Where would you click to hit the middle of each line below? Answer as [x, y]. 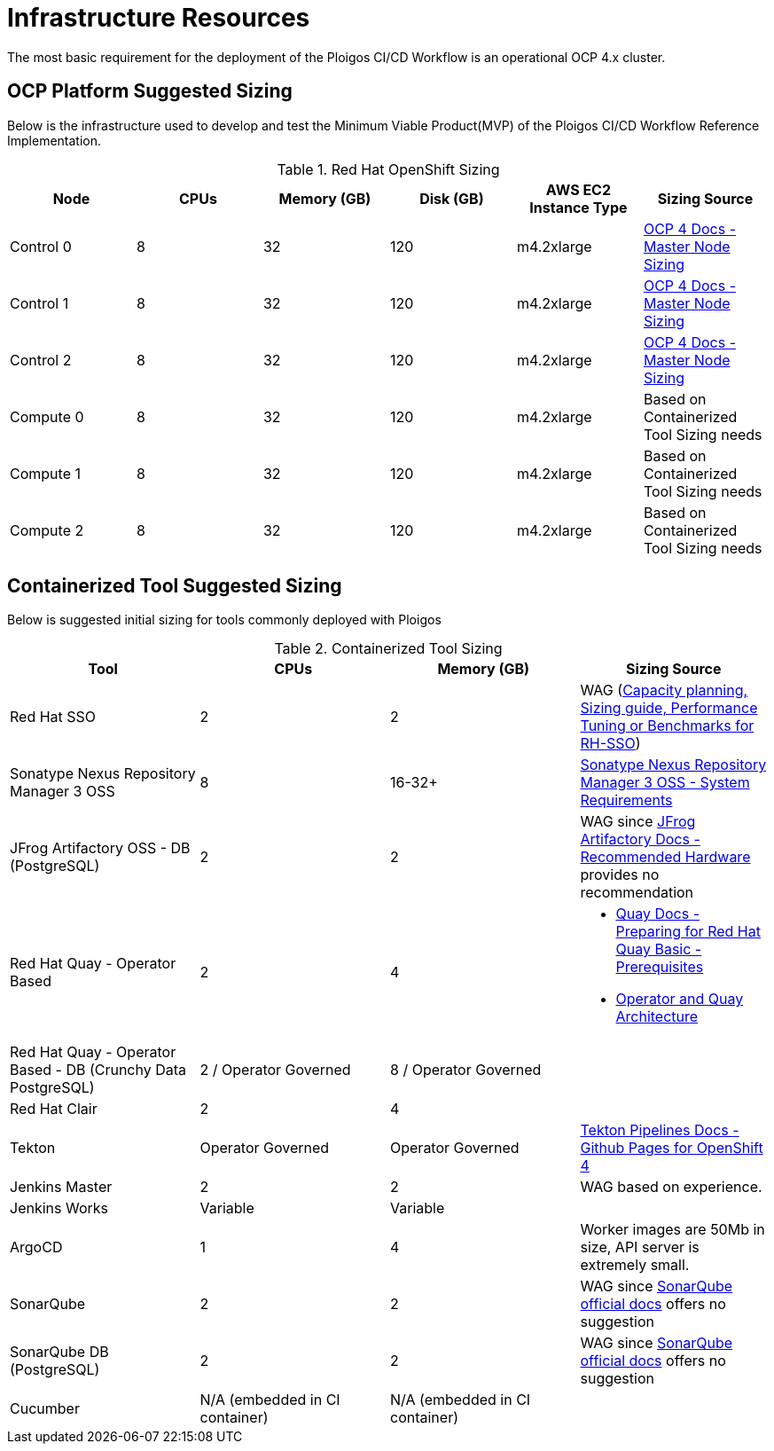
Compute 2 [47, 530]
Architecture [657, 1017]
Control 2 [41, 360]
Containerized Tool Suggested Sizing [175, 586]
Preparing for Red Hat [688, 932]
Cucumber [45, 1409]
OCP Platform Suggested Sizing [150, 91]
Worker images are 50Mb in [672, 1230]
